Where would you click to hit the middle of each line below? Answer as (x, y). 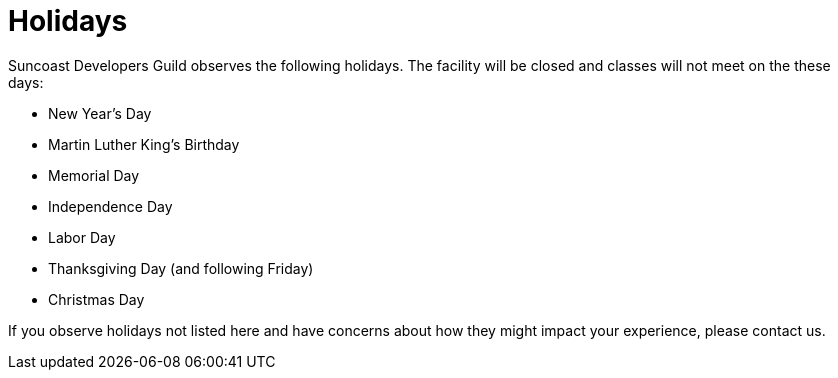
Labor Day (82, 237)
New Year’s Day (100, 113)
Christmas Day (96, 299)
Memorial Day (94, 175)
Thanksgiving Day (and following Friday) (181, 268)
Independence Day (110, 206)
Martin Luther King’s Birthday (144, 144)
